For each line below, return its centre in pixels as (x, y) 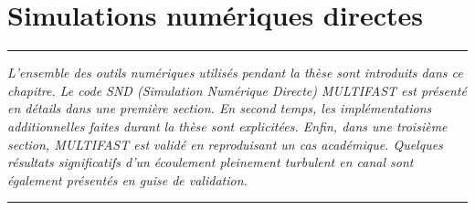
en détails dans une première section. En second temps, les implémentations (220, 108)
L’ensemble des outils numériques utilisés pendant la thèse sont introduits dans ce (235, 73)
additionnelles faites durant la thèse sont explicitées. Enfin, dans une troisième (227, 126)
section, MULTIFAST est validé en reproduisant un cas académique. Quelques (225, 144)
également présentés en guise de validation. (127, 179)
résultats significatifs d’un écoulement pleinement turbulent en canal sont (211, 162)
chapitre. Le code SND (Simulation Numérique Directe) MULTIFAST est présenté (237, 90)
